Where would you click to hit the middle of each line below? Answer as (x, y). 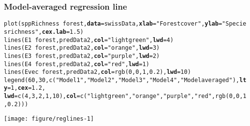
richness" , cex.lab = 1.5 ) (45, 32)
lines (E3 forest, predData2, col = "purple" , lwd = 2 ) (82, 56)
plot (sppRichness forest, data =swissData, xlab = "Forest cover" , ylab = (113, 24)
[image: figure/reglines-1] (49, 119)
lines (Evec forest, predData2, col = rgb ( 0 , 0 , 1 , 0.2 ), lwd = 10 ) (97, 72)
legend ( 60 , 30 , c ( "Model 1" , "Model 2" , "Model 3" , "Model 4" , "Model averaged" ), (122, 80)
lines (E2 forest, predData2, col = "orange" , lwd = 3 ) (82, 48)
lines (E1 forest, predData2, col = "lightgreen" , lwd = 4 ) (89, 40)
